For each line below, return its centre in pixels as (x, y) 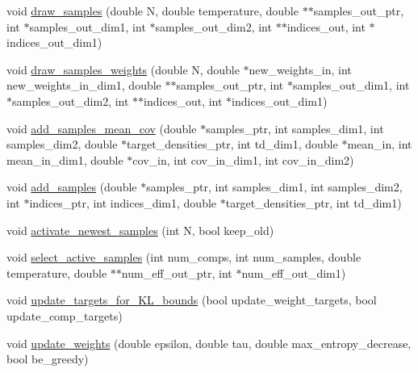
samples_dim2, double (62, 144)
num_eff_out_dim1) (294, 272)
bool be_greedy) (48, 359)
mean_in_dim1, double (65, 159)
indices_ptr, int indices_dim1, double (123, 202)
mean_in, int (380, 144)
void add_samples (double (72, 187)
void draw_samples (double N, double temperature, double (153, 10)
